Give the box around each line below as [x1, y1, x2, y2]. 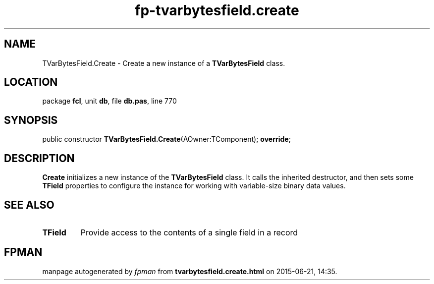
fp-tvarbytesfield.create [135, 2, 299, 19]
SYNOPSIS [4, 114, 58, 126]
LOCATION [4, 76, 58, 89]
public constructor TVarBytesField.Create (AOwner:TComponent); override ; [42, 135, 291, 144]
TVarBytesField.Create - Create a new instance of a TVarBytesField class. [42, 58, 285, 67]
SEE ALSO [4, 198, 54, 211]
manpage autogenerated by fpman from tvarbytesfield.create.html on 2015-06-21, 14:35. [42, 267, 337, 276]
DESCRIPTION [4, 152, 75, 165]
